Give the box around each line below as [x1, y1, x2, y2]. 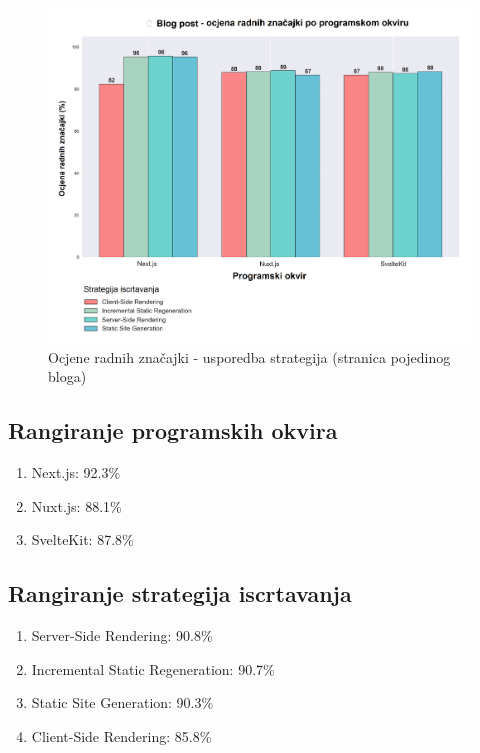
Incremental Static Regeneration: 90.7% [31, 658, 275, 679]
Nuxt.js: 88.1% [31, 495, 122, 516]
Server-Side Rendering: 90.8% [31, 625, 213, 646]
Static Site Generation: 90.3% [31, 692, 214, 713]
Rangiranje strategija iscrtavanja [8, 578, 352, 609]
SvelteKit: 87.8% [31, 529, 134, 550]
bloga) [48, 366, 87, 387]
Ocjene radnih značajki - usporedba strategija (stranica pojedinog [48, 346, 451, 367]
